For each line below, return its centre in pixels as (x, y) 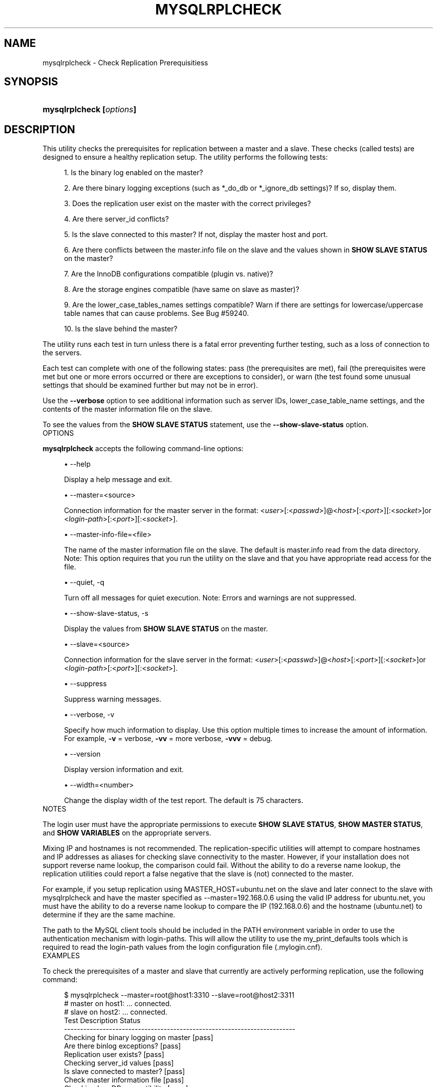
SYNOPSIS (31, 82)
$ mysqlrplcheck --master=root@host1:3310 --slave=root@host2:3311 (179, 995)
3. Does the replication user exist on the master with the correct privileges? (188, 204)
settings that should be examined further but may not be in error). (150, 385)
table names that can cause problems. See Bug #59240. (156, 313)
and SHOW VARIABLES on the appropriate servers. (127, 833)
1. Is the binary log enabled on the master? (133, 173)
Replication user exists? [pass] (114, 1055)
